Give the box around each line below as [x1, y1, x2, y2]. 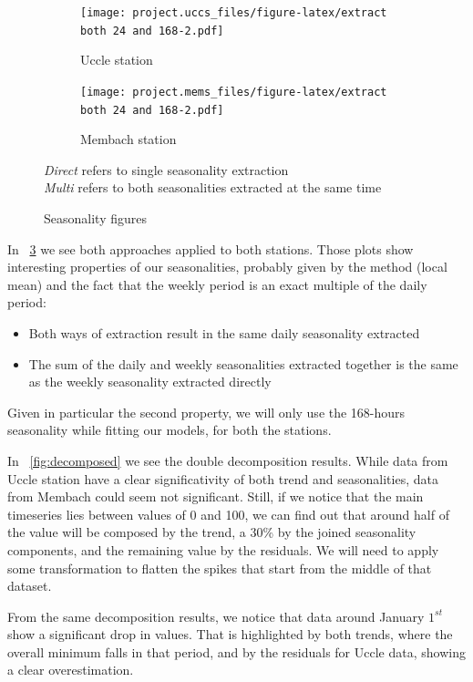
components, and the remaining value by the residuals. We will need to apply [7, 540, 439, 559]
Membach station [80, 129, 177, 149]
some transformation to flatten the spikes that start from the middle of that [7, 558, 432, 577]
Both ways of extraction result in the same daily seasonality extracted [28, 323, 420, 342]
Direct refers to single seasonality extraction [44, 160, 289, 179]
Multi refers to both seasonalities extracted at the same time [44, 178, 382, 197]
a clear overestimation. [7, 660, 134, 679]
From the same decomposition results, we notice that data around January [7, 606, 425, 625]
